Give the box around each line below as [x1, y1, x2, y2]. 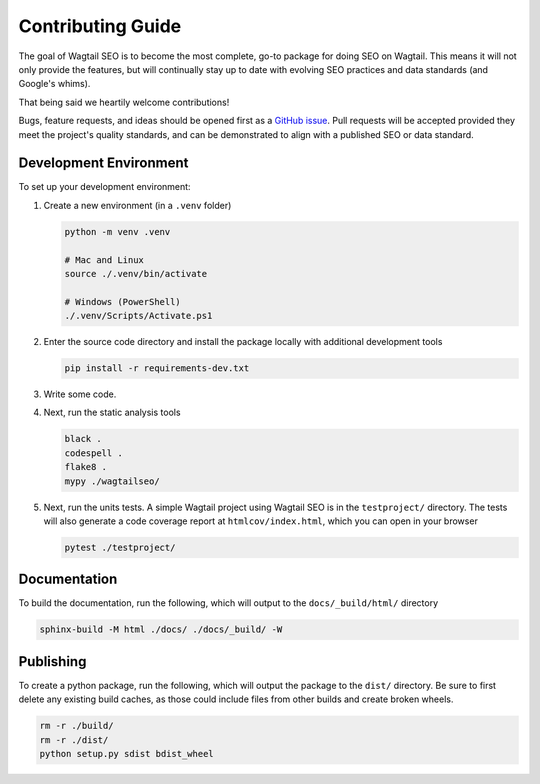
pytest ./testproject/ [64, 541, 176, 553]
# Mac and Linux [64, 254, 145, 265]
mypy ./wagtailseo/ [64, 475, 160, 487]
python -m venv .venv [64, 226, 171, 237]
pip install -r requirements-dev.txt [64, 363, 250, 374]
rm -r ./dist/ [39, 734, 109, 745]
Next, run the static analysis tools [43, 406, 181, 419]
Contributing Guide [18, 15, 182, 37]
